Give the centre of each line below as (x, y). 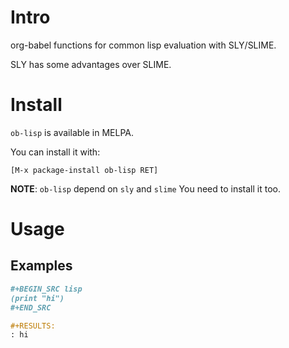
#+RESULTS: (33, 326)
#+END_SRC (31, 307)
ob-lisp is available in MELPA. (72, 132)
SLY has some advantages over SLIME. (91, 64)
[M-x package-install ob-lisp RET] (84, 170)
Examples (41, 266)
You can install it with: (55, 152)
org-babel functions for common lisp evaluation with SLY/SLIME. (143, 45)
